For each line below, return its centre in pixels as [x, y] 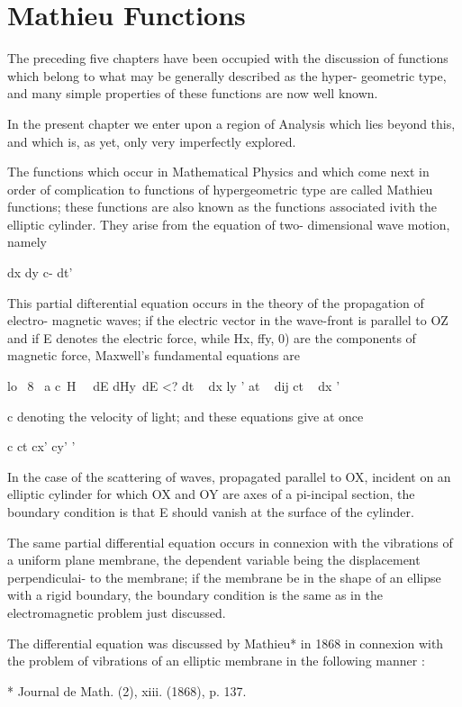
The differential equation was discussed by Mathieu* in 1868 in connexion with [226, 643]
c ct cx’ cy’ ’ [41, 446]
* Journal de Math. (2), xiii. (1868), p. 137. [127, 690]
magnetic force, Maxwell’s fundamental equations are [154, 355]
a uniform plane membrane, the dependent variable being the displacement [214, 560]
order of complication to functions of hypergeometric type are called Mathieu [220, 189]
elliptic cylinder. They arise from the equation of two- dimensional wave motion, [229, 224]
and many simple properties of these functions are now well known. [193, 93]
